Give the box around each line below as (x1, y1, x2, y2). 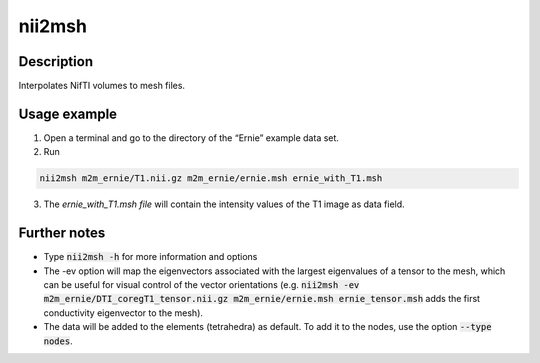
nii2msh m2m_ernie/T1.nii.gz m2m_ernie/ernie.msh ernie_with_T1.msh (39, 173, 383, 184)
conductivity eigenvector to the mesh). (43, 306, 204, 319)
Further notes (18, 225, 106, 242)
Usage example (18, 105, 118, 122)
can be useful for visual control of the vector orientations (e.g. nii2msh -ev (43, 279, 360, 291)
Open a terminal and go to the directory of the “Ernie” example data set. (43, 131, 340, 144)
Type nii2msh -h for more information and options (43, 251, 258, 263)
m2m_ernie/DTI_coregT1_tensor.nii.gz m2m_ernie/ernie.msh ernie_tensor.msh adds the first (43, 293, 480, 305)
